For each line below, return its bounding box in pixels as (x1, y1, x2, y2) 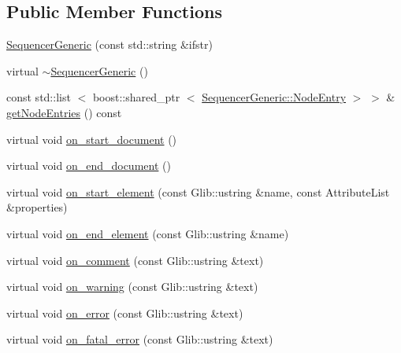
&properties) (6, 199, 68, 215)
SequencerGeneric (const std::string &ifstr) (6, 36, 213, 53)
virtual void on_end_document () (6, 157, 171, 174)
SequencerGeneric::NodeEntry (202, 89, 347, 105)
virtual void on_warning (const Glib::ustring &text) (6, 278, 258, 295)
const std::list (6, 89, 71, 105)
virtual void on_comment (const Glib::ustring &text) (6, 252, 264, 268)
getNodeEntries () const (6, 104, 122, 120)
